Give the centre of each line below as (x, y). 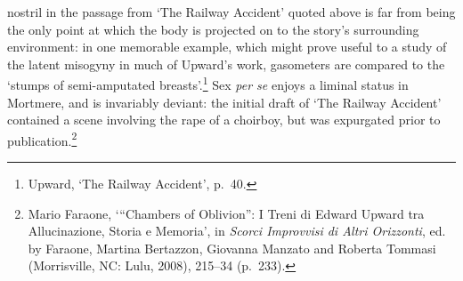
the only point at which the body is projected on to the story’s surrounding (213, 29)
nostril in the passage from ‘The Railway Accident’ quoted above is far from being (231, 12)
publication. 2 (42, 139)
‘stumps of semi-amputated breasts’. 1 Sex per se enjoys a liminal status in (208, 84)
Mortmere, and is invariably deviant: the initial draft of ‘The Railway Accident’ (224, 102)
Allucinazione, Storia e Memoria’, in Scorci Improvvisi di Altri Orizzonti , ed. (237, 231)
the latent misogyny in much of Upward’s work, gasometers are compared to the (226, 64)
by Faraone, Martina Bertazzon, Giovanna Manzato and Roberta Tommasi (232, 248)
